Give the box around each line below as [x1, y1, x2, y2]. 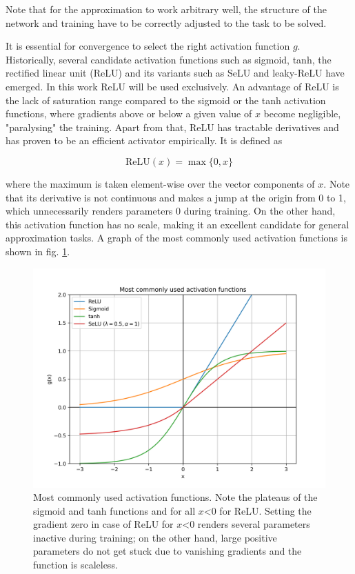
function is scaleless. [33, 557, 118, 572]
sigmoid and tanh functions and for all [33, 503, 196, 517]
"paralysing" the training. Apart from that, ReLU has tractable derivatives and [6, 119, 339, 134]
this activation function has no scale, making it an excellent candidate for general [6, 217, 349, 231]
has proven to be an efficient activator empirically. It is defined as [6, 133, 283, 148]
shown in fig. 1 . [6, 244, 70, 258]
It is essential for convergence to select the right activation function [6, 39, 290, 53]
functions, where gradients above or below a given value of [6, 106, 252, 121]
